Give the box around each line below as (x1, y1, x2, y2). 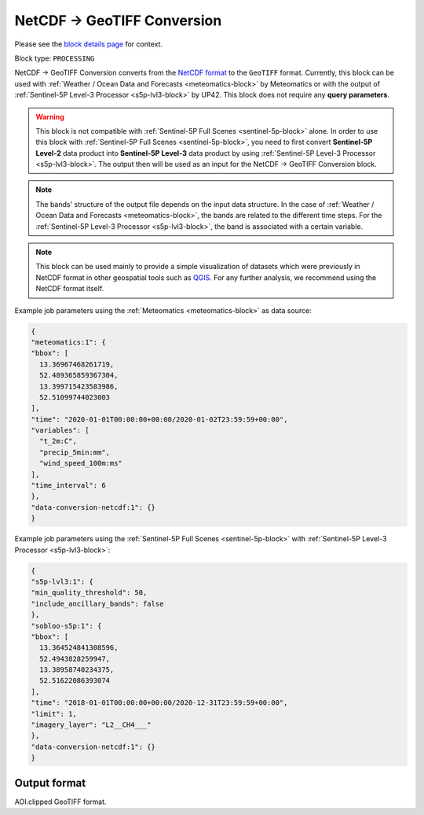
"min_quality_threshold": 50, (31, 588, 148, 597)
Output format (14, 776, 86, 790)
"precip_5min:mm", (39, 448, 110, 456)
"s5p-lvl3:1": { (31, 577, 94, 586)
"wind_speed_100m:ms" (39, 459, 123, 468)
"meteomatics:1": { (31, 337, 106, 346)
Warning (35, 112, 64, 121)
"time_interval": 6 (31, 481, 106, 490)
